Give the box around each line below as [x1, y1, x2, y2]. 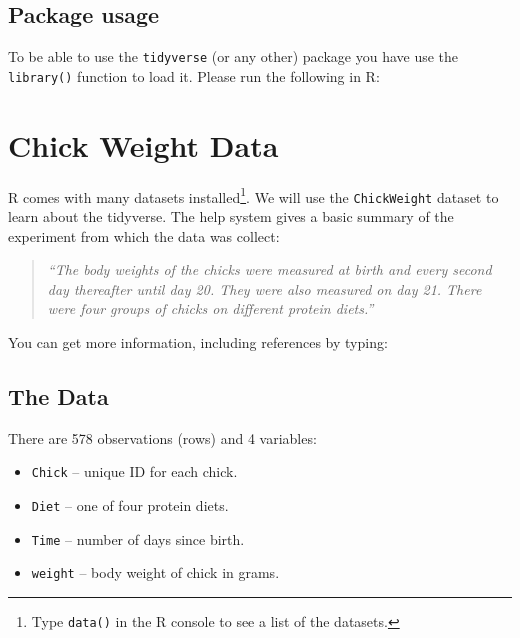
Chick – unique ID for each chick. [31, 461, 238, 482]
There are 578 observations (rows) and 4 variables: [8, 427, 317, 448]
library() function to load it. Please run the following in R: [8, 65, 380, 86]
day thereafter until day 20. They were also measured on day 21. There [47, 278, 482, 299]
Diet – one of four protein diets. [31, 494, 229, 515]
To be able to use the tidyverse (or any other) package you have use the [8, 46, 459, 67]
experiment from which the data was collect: [8, 225, 280, 246]
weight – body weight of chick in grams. [31, 562, 280, 583]
